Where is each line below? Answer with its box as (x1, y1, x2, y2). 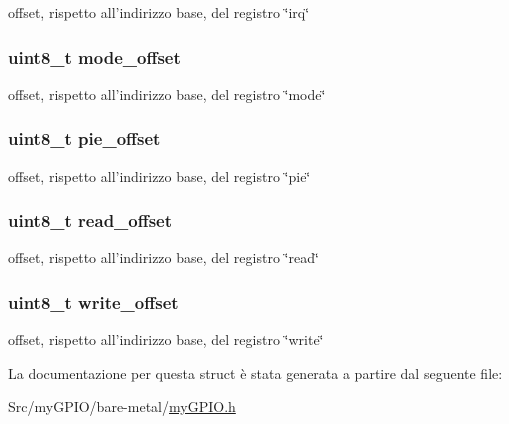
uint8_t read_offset (8, 208, 173, 233)
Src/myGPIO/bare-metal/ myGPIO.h (8, 396, 236, 417)
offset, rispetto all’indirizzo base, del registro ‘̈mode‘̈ (8, 83, 326, 104)
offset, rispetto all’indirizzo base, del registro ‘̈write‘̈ (8, 329, 324, 350)
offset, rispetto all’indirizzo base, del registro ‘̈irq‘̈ (8, 2, 310, 22)
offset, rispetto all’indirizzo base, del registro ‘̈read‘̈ (8, 247, 319, 268)
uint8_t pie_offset (8, 126, 161, 151)
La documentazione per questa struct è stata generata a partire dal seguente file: (8, 362, 503, 383)
